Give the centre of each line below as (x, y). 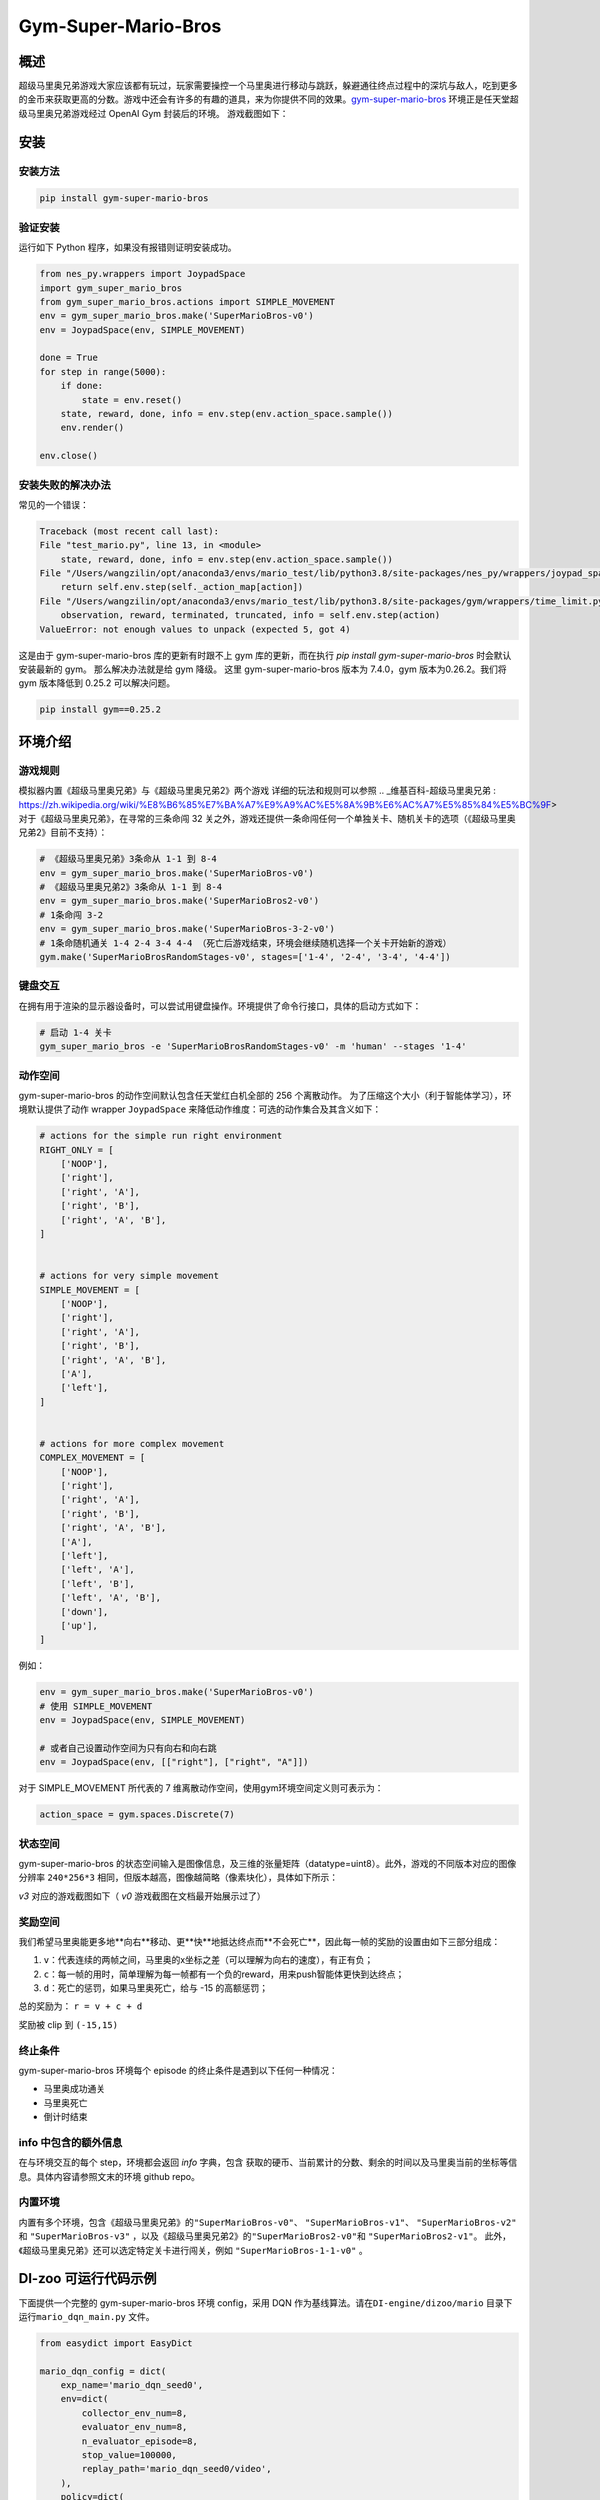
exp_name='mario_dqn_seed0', (132, 2385)
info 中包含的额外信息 (70, 2142)
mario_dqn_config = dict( (103, 2371)
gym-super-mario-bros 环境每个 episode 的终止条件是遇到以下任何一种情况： (178, 2070)
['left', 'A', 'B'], (111, 1598)
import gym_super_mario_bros (111, 288)
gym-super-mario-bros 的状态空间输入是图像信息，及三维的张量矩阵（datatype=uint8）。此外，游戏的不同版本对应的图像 (267, 1863)
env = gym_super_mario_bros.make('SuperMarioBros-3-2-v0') (187, 929)
